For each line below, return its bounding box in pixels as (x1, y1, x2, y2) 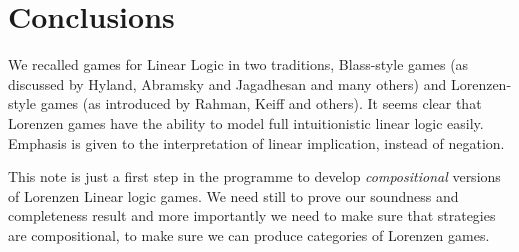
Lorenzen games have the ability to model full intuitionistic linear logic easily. (8, 112, 484, 133)
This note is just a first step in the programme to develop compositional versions (8, 166, 501, 187)
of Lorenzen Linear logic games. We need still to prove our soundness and (8, 185, 459, 206)
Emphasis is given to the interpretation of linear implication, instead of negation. (8, 132, 505, 153)
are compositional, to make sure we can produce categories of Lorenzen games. (8, 224, 490, 245)
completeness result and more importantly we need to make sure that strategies (8, 205, 496, 226)
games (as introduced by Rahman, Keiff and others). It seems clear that (40, 93, 482, 114)
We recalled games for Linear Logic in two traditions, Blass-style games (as (8, 54, 469, 75)
